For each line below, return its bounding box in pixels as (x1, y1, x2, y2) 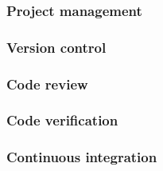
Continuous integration (6, 147, 157, 167)
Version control (6, 37, 107, 57)
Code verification (6, 110, 118, 130)
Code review (6, 74, 88, 93)
